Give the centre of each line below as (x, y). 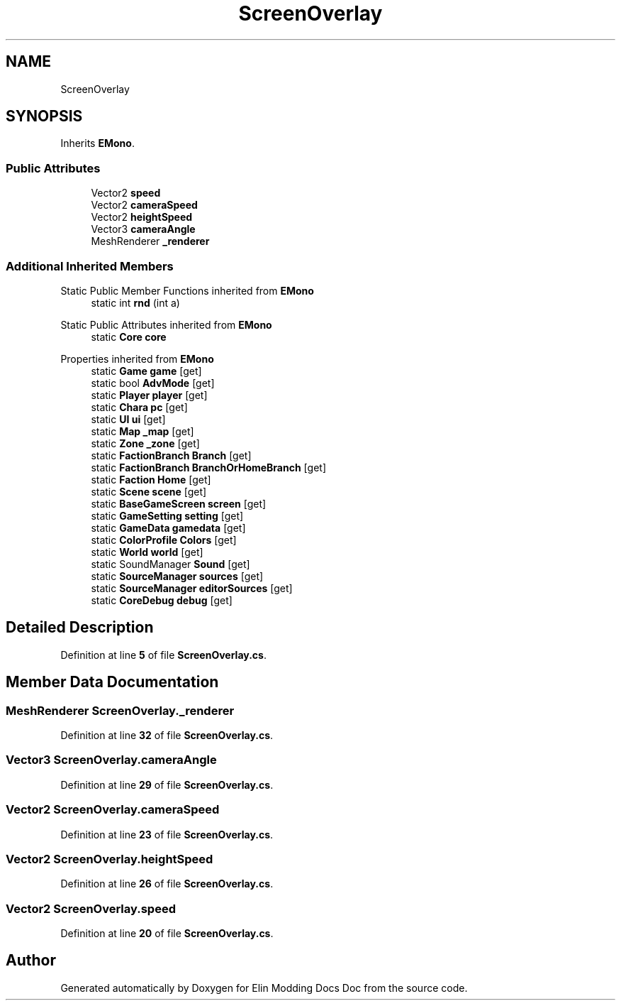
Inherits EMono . (97, 143)
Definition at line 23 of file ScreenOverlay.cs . (167, 834)
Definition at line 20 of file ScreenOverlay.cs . (167, 933)
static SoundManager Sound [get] (170, 564)
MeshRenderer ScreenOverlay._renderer (120, 710)
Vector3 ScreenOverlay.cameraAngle (111, 760)
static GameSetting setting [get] (167, 515)
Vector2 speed (126, 193)
